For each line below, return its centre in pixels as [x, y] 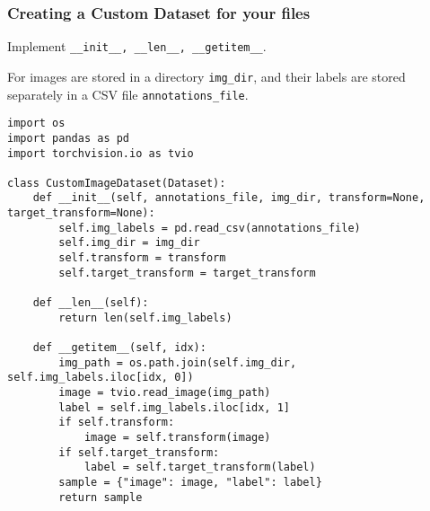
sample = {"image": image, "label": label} [190, 482]
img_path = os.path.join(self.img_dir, [178, 362]
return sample [101, 497]
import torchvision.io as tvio [101, 153]
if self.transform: [117, 423]
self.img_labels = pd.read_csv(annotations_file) [210, 228]
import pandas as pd [69, 138]
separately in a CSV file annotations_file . [128, 94]
